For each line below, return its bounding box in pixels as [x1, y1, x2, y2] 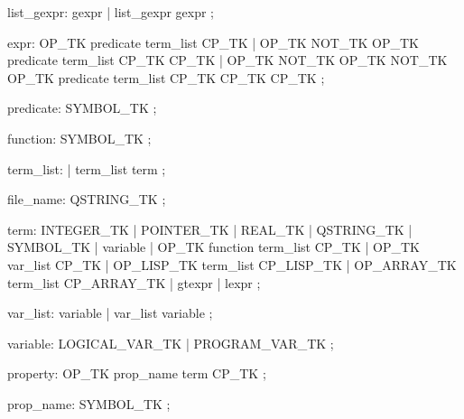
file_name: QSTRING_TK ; [7, 190, 166, 209]
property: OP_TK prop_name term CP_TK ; [7, 364, 266, 383]
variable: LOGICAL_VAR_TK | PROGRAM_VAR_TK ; [7, 333, 334, 352]
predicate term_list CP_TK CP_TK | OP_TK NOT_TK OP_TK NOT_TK [7, 51, 448, 70]
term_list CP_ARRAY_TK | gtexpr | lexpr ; [7, 273, 261, 292]
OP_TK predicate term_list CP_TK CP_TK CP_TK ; [7, 68, 325, 87]
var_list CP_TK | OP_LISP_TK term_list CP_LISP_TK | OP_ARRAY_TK [7, 255, 457, 274]
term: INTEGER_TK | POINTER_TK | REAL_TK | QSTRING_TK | [7, 219, 413, 238]
